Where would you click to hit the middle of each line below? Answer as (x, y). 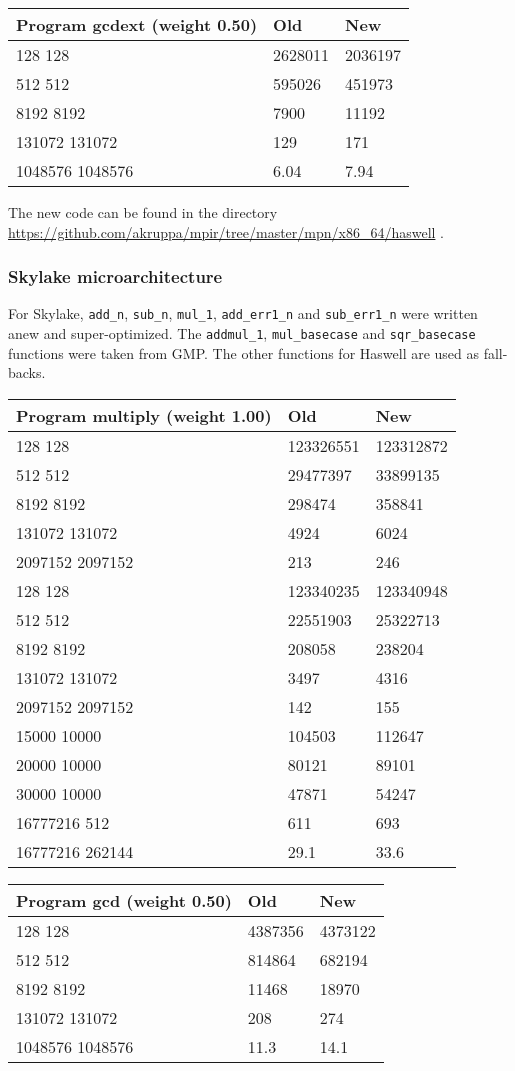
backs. (27, 372)
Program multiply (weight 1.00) (144, 415)
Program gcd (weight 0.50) (124, 900)
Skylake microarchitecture (115, 276)
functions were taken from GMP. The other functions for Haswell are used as (244, 352)
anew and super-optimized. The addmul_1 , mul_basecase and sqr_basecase (242, 333)
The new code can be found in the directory (143, 212)
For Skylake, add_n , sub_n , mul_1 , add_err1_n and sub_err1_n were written (243, 313)
